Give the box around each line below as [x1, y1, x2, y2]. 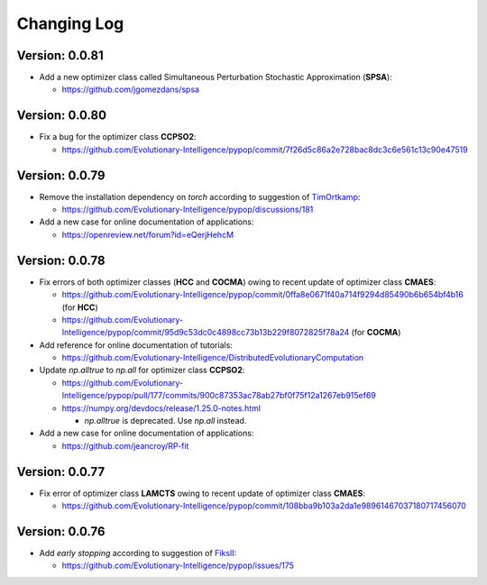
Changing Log [16, 14, 124, 33]
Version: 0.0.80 [16, 108, 107, 123]
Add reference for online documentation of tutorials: [39, 339, 234, 351]
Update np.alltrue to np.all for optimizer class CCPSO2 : [39, 365, 245, 376]
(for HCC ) [61, 302, 98, 313]
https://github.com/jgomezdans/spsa [61, 84, 200, 95]
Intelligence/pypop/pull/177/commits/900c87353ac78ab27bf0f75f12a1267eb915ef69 [61, 390, 376, 401]
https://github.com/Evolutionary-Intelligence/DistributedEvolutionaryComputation [61, 352, 364, 363]
